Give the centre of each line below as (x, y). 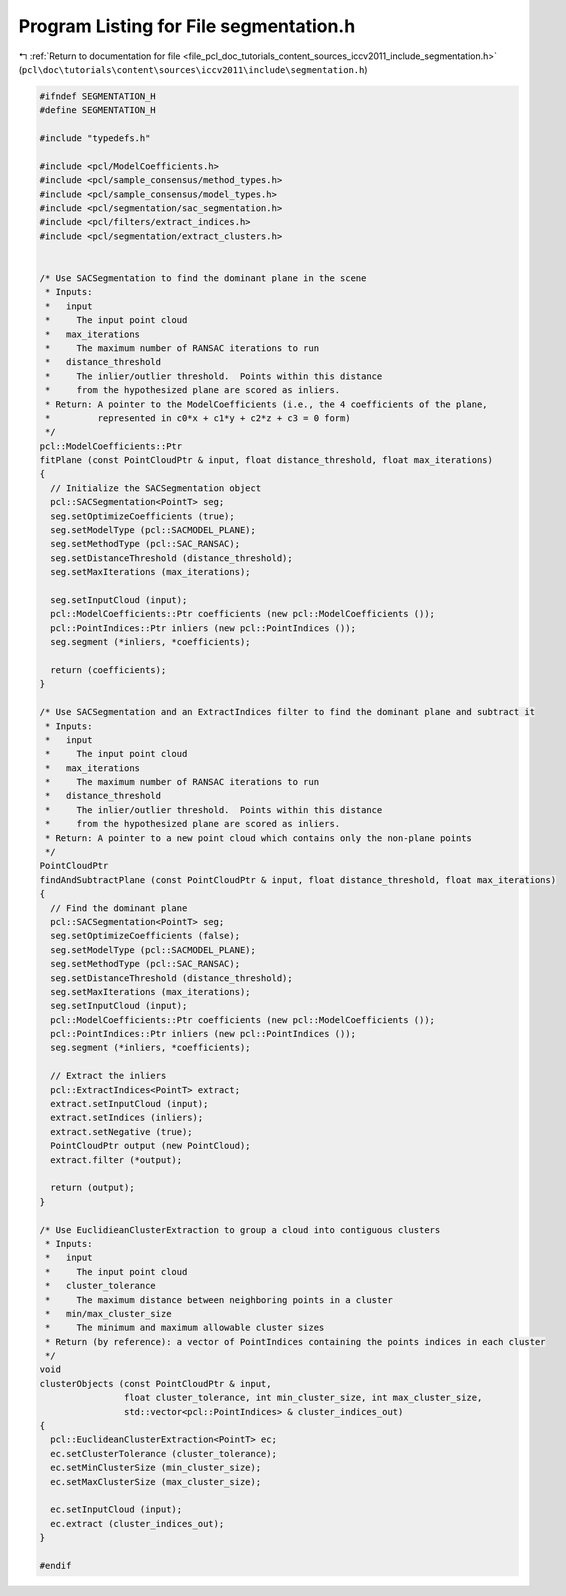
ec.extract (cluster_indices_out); (137, 1523)
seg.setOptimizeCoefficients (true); (142, 516)
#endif (55, 1565)
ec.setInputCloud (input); (116, 1509)
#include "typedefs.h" (95, 138)
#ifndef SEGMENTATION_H (98, 96)
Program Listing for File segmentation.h (187, 26)
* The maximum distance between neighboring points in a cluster (219, 1299)
